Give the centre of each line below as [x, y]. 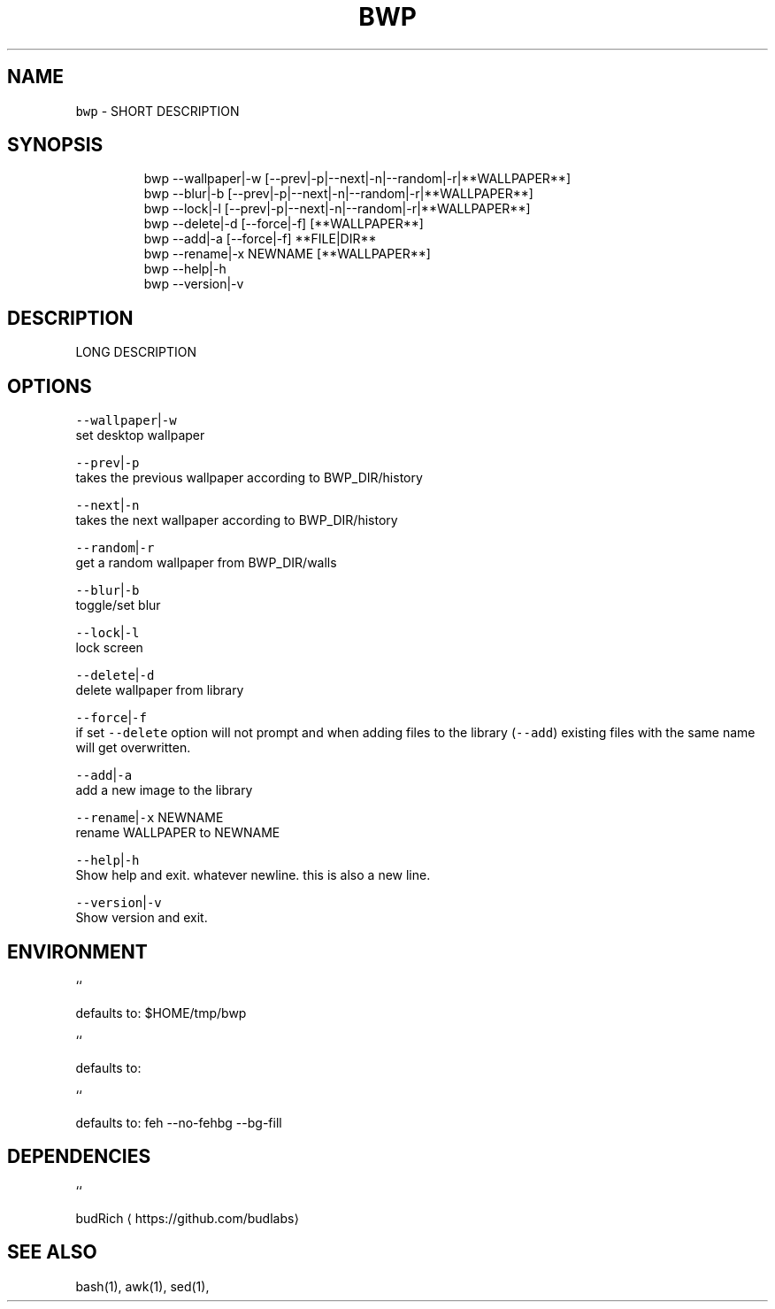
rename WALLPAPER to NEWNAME [178, 833]
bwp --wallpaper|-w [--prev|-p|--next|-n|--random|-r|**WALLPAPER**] [357, 179]
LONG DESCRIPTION [136, 352]
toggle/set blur [118, 605]
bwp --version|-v [194, 284]
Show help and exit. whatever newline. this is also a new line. [253, 875]
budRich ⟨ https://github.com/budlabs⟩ [187, 1218]
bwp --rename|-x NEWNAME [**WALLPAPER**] [287, 254]
